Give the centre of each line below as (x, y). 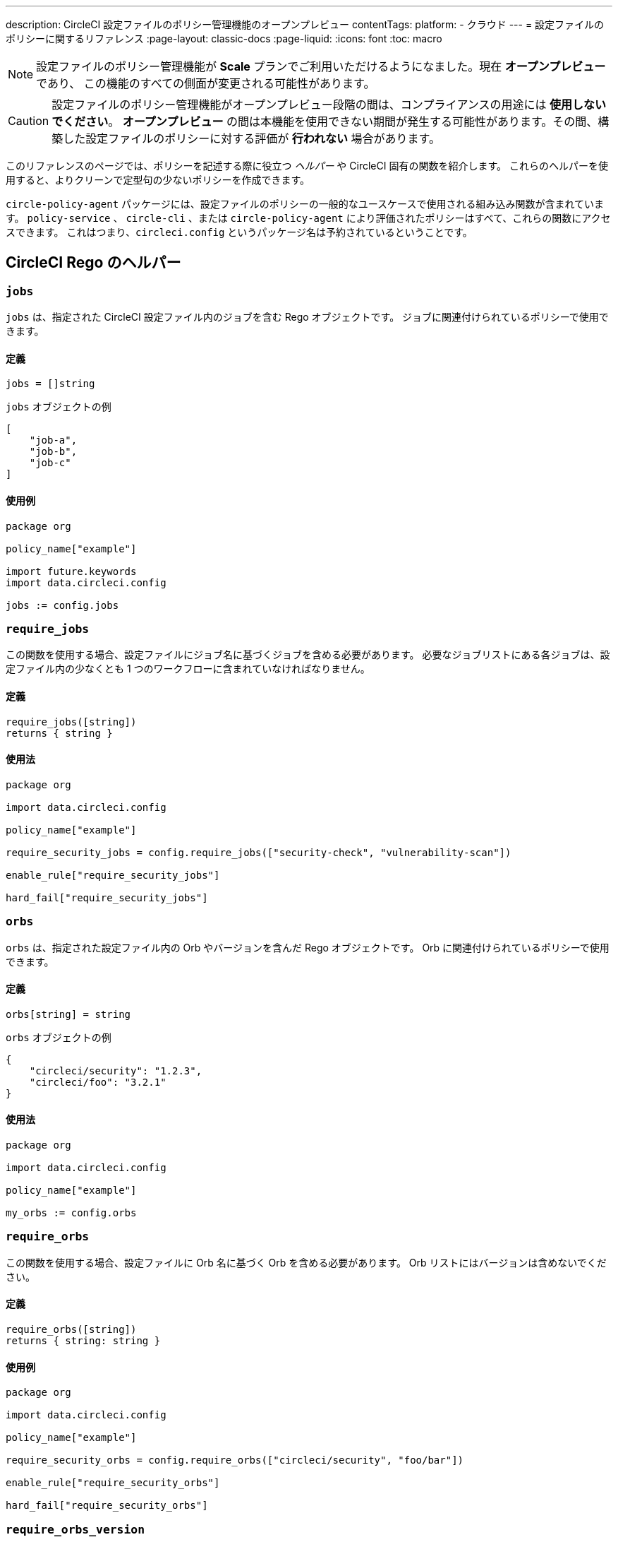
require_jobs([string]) (71, 722)
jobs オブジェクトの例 (59, 407)
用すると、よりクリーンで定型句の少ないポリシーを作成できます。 (158, 180)
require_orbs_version (75, 1529)
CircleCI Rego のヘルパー (93, 263)
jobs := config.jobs (62, 605)
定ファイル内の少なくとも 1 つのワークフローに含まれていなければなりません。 (188, 669)
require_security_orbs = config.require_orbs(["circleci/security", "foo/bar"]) (235, 1460)
